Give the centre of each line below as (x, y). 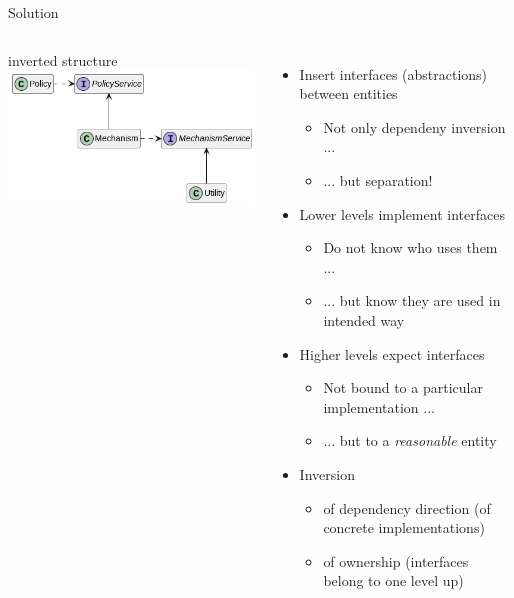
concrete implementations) (404, 527)
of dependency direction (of (407, 507)
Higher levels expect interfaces (392, 353)
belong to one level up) (393, 580)
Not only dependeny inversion (414, 126)
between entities (348, 93)
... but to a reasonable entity (410, 440)
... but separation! (378, 179)
